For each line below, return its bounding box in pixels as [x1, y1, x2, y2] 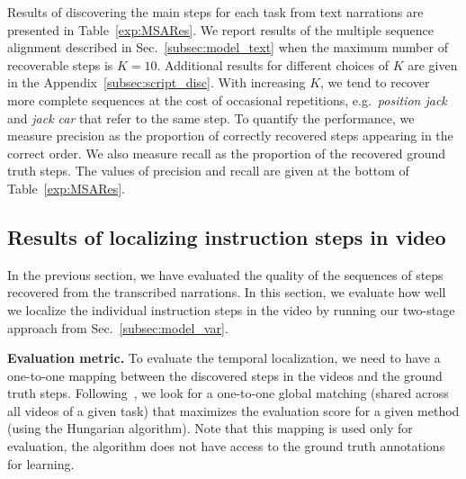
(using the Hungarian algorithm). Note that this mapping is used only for [7, 419, 413, 438]
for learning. [7, 454, 75, 473]
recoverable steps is [7, 55, 113, 74]
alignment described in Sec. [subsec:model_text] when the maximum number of [7, 38, 448, 57]
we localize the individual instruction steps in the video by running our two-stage [7, 300, 455, 319]
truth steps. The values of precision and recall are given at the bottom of [7, 161, 409, 180]
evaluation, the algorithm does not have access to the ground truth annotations [7, 437, 445, 456]
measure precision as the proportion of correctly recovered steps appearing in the [7, 126, 453, 145]
